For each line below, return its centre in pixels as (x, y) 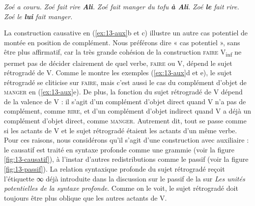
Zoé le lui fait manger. (38, 16)
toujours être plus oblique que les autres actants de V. (85, 197)
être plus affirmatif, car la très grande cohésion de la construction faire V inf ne (123, 53)
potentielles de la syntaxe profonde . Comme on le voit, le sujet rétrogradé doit (121, 188)
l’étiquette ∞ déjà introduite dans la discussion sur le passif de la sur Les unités (125, 178)
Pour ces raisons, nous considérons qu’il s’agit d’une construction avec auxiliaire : (127, 140)
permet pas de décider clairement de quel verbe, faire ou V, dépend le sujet (118, 63)
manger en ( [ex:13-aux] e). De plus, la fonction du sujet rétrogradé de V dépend (123, 92)
